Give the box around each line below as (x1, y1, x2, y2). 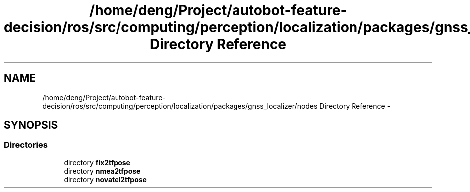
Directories (4, 140, 48, 150)
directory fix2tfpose (64, 158, 130, 167)
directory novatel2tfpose (64, 175, 147, 184)
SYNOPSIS (4, 119, 58, 132)
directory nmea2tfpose (64, 166, 141, 175)
